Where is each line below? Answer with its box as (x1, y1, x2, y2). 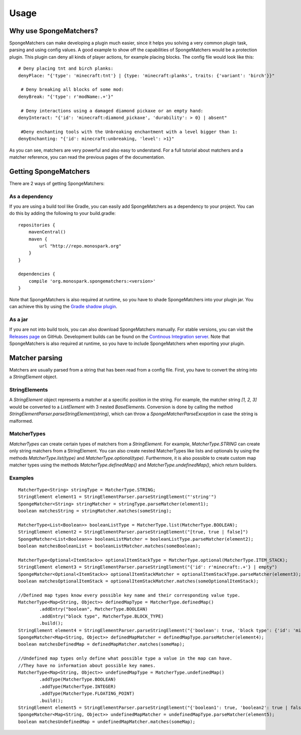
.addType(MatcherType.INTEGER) (39, 683, 116, 689)
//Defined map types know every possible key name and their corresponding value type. (18, 592, 241, 598)
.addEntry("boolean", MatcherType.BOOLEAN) (39, 606, 148, 612)
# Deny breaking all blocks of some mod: (21, 87, 124, 92)
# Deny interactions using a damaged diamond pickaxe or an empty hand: (21, 108, 204, 113)
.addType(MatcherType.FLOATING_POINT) (39, 691, 135, 696)
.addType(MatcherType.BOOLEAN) (39, 677, 116, 682)
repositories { (18, 222, 56, 228)
